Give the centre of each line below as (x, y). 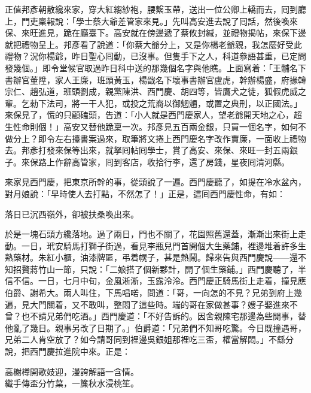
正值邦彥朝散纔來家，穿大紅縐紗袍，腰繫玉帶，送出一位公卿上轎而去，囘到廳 (155, 9)
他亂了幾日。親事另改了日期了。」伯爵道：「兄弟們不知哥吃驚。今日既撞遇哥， (155, 327)
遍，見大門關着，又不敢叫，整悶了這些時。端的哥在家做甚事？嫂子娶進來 (147, 304)
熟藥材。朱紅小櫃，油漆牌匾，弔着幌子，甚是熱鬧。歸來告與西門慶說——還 (151, 257)
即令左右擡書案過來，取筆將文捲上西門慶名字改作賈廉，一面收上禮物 (172, 138)
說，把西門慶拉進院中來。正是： (68, 351)
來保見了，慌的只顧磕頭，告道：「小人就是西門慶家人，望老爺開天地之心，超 (153, 115)
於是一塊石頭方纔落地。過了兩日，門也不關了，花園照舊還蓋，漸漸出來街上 (151, 234)
